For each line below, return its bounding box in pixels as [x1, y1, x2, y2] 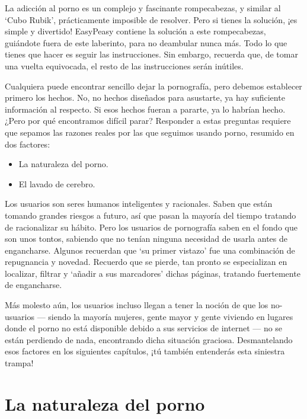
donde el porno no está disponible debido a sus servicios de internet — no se [5, 322, 283, 334]
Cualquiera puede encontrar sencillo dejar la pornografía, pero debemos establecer [5, 79, 302, 92]
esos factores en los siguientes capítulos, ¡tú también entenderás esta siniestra [5, 345, 285, 357]
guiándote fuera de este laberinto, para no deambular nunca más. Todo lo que [5, 36, 287, 49]
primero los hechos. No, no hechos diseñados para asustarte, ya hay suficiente [5, 91, 285, 104]
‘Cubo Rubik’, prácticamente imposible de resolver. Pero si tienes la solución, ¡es [5, 13, 298, 25]
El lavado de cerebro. [18, 177, 95, 190]
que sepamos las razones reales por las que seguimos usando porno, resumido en [5, 126, 295, 138]
